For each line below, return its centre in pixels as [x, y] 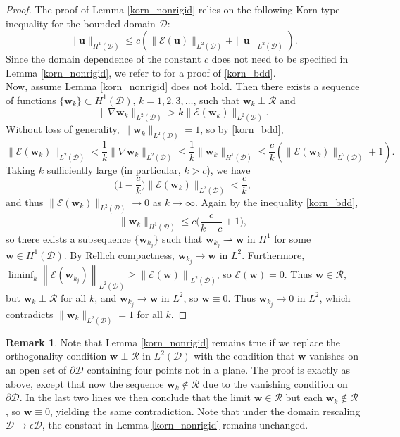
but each [304, 397]
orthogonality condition [56, 356]
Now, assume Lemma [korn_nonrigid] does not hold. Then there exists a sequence [183, 86]
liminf [21, 275]
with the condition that [244, 356]
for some [293, 238]
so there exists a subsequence [68, 238]
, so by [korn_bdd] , [242, 129]
